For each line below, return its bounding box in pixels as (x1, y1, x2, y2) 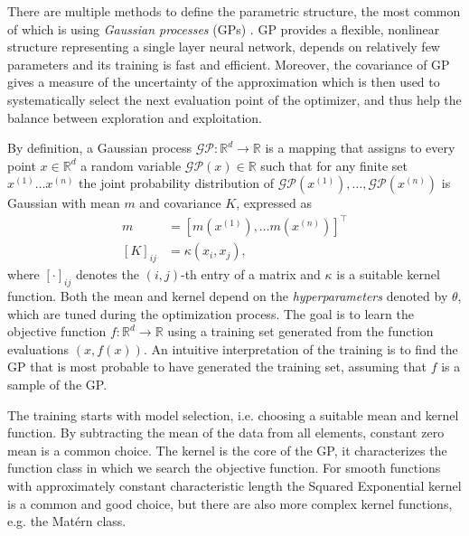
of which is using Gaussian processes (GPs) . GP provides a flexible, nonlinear (7, 19, 440, 38)
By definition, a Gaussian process (7, 138, 192, 157)
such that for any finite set (260, 155, 408, 174)
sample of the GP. (7, 375, 108, 394)
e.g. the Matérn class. (7, 512, 127, 531)
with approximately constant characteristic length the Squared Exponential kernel (7, 476, 462, 495)
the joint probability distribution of (79, 174, 275, 193)
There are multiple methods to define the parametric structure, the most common (7, 2, 461, 20)
